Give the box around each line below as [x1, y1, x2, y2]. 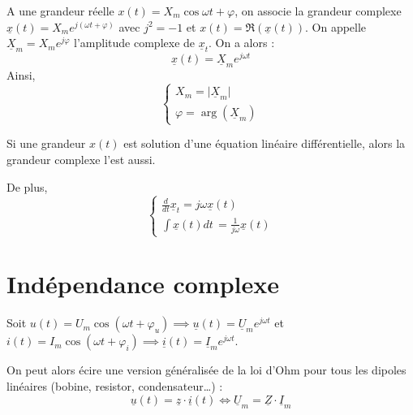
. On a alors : [209, 34, 275, 51]
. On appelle [305, 18, 367, 35]
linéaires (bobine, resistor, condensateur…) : [6, 377, 223, 394]
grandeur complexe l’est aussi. [6, 151, 156, 168]
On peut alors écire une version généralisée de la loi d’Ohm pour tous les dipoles [6, 361, 407, 378]
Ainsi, [6, 67, 36, 84]
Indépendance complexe [6, 267, 279, 300]
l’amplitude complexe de [74, 34, 196, 51]
